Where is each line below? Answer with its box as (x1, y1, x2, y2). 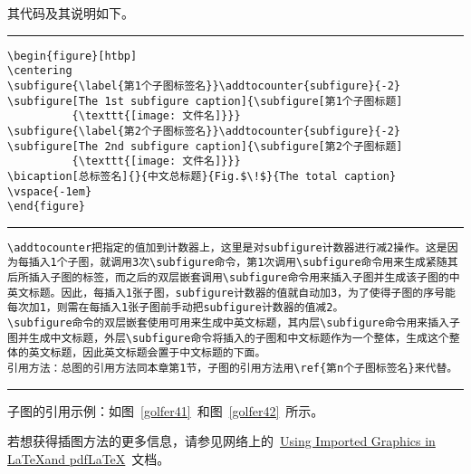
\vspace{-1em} (7, 185, 92, 198)
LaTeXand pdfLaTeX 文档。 (7, 449, 170, 468)
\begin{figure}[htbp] (7, 49, 138, 62)
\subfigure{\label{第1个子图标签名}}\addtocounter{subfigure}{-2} (7, 79, 401, 92)
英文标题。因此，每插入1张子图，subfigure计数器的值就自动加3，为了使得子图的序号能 (7, 286, 456, 299)
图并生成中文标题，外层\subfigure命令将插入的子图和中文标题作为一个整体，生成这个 (7, 331, 449, 345)
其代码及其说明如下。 (7, 4, 134, 22)
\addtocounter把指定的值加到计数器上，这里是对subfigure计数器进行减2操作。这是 (7, 241, 447, 254)
